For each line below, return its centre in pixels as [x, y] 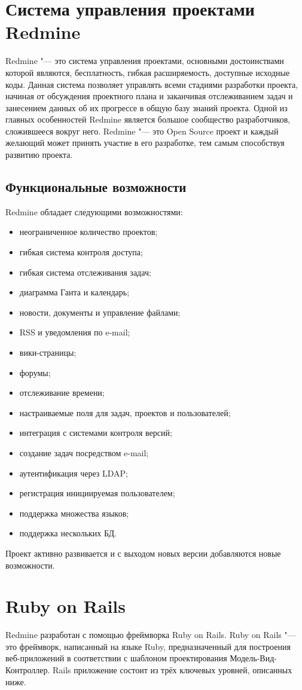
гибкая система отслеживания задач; [85, 272]
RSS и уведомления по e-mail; [75, 332]
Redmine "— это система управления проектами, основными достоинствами [145, 61]
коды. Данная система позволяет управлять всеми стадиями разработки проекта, [152, 84]
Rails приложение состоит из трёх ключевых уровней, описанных [172, 670]
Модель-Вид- [253, 658]
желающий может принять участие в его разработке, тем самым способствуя [145, 143]
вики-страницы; [48, 352]
